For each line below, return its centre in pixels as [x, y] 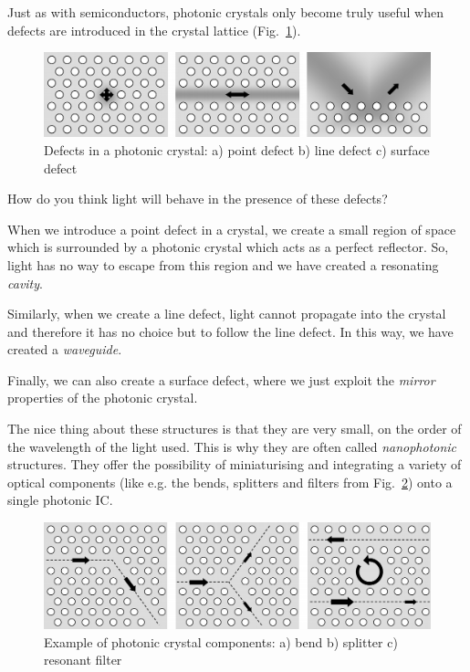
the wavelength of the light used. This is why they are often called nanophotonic [232, 446]
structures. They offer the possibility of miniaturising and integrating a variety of [235, 464]
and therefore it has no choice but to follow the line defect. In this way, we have [230, 331]
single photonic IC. [60, 500]
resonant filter [83, 660]
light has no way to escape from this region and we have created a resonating [223, 264]
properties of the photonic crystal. [103, 398]
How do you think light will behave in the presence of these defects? [198, 199]
